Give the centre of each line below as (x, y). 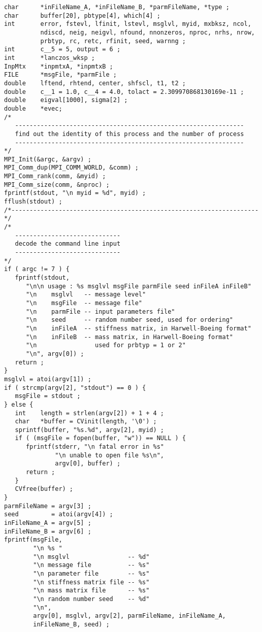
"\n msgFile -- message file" (84, 303)
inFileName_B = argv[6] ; (48, 531)
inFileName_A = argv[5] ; (48, 523)
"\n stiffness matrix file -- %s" (91, 582)
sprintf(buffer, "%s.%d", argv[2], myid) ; (89, 430)
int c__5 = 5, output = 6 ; (62, 49)
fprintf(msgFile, (33, 540)
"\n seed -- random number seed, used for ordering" (129, 320)
